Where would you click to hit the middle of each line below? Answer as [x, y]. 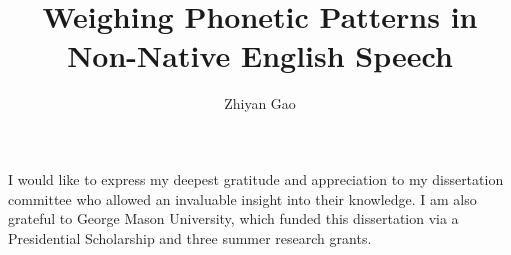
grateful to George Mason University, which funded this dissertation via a [233, 218]
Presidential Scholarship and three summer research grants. [190, 237]
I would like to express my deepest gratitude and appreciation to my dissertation [256, 178]
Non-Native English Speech [260, 55]
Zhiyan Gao [260, 103]
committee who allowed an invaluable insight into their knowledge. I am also [242, 198]
